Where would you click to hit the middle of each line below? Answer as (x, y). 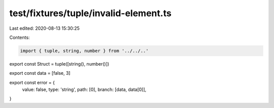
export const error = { (32, 82)
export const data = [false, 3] (40, 73)
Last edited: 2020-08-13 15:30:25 (44, 28)
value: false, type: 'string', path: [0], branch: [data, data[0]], (84, 90)
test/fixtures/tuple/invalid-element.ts (91, 13)
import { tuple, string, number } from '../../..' (84, 51)
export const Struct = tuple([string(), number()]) (59, 64)
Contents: (20, 37)
